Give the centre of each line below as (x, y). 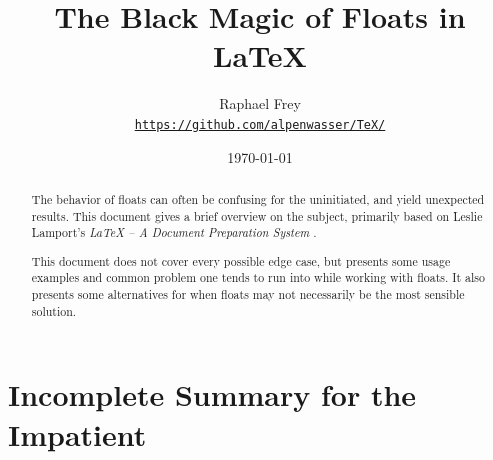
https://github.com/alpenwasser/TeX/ (260, 124)
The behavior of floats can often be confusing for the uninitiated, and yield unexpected (258, 198)
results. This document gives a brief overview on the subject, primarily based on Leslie (257, 215)
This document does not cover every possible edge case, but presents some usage (241, 260)
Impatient (77, 433)
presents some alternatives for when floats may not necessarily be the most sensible (248, 294)
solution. (54, 310)
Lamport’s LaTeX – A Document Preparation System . (174, 232)
